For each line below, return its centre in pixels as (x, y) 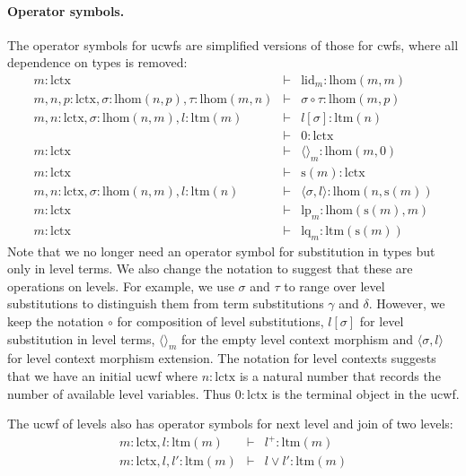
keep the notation (56, 321)
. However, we (407, 303)
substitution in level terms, (81, 338)
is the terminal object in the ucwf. (365, 393)
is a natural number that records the (340, 376)
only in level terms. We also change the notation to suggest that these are (210, 268)
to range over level (334, 286)
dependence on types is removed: (97, 62)
